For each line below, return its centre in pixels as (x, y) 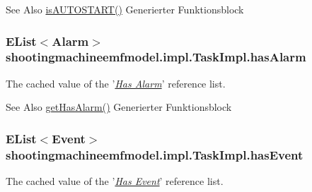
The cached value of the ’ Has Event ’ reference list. (115, 181)
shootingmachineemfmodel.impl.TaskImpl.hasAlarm (156, 57)
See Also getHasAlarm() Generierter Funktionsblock (119, 107)
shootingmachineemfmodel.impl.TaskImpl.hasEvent (155, 154)
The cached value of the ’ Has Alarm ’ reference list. (116, 83)
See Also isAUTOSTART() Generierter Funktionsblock (125, 9)
